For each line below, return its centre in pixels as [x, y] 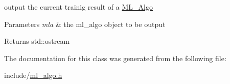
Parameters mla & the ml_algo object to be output [85, 24]
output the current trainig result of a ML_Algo [78, 7]
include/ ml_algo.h [33, 75]
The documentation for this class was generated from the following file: [115, 58]
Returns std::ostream [37, 41]
